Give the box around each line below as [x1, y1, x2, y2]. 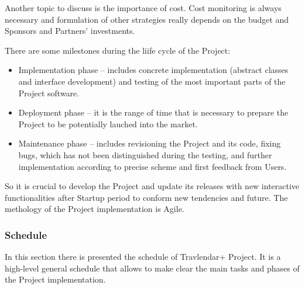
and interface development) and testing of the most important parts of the [18, 75, 286, 87]
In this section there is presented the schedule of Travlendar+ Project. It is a [5, 250, 281, 263]
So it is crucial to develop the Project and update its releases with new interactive [5, 180, 300, 192]
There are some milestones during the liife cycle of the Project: [5, 44, 231, 56]
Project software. [18, 86, 80, 99]
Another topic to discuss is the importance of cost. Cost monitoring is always [5, 2, 282, 13]
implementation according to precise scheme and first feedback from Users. [18, 160, 287, 172]
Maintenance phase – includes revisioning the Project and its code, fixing [18, 137, 281, 149]
